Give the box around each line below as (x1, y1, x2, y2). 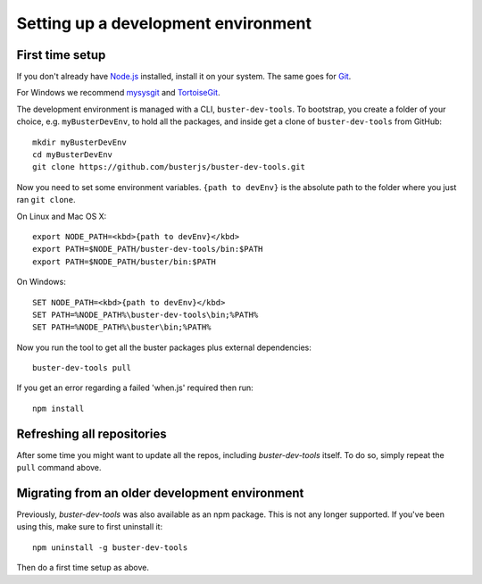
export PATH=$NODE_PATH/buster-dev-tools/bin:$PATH (32, 244, 263, 254)
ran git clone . (16, 195, 76, 205)
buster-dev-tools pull (32, 363, 132, 373)
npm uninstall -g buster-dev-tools (32, 542, 188, 553)
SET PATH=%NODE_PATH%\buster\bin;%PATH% (32, 322, 212, 332)
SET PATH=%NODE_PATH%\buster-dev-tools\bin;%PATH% (32, 309, 259, 320)
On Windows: (16, 277, 66, 288)
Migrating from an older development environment (16, 485, 304, 500)
